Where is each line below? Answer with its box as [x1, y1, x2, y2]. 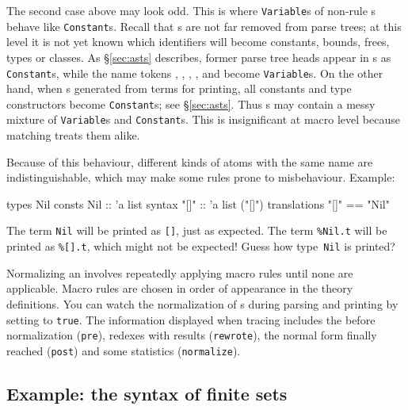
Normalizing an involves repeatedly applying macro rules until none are [6, 264, 353, 281]
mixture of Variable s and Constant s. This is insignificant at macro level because [6, 111, 400, 128]
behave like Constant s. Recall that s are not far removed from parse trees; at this [6, 17, 402, 34]
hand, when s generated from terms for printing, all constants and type [6, 80, 352, 97]
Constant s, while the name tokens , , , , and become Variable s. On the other [6, 64, 383, 81]
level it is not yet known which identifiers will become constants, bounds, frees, [6, 33, 390, 50]
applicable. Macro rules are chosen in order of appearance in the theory [6, 280, 353, 297]
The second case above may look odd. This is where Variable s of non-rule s [6, 2, 376, 18]
